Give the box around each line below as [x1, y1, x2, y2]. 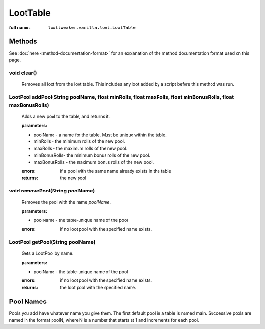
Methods [9, 37, 37, 46]
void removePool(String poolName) [9, 187, 95, 194]
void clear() [9, 69, 37, 76]
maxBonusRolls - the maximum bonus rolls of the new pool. [33, 159, 154, 165]
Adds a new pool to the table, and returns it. [21, 113, 110, 119]
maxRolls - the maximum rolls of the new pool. [33, 145, 128, 151]
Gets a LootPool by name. [21, 250, 74, 256]
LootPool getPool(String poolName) [9, 238, 96, 245]
